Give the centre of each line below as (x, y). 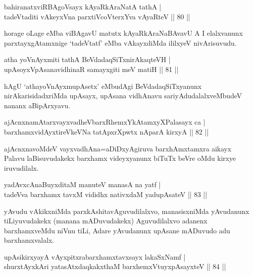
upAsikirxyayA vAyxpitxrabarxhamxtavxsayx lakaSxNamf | (95, 256)
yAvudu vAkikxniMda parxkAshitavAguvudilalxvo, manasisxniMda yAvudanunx (127, 211)
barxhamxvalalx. (29, 240)
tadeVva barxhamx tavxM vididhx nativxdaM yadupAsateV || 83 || (106, 194)
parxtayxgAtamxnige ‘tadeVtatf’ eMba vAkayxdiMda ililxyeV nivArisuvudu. (120, 42)
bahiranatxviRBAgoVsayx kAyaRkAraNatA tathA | (83, 6)
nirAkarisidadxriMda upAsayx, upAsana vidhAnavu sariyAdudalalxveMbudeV (123, 96)
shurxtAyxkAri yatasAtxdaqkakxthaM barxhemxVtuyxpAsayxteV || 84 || (115, 266)
